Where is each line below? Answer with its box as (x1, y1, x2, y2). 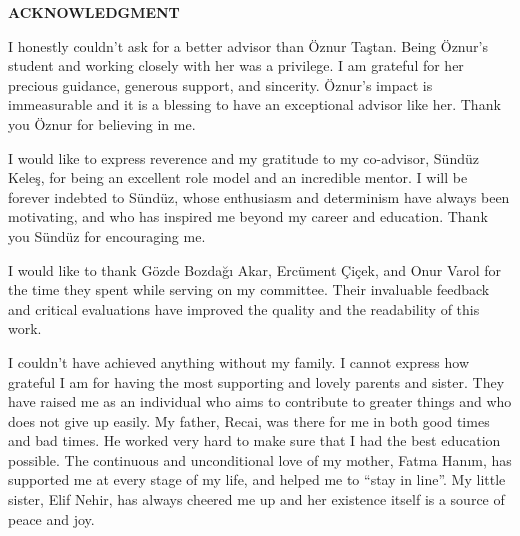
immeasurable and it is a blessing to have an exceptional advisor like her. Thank (8, 94, 501, 115)
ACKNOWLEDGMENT (8, 2, 180, 22)
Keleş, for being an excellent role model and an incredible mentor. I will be (8, 167, 468, 188)
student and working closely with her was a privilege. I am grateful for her (8, 55, 464, 76)
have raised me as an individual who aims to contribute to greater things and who (8, 391, 512, 412)
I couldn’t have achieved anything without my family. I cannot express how (8, 351, 470, 372)
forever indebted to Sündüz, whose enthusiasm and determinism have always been (8, 186, 510, 207)
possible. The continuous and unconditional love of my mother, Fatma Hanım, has (8, 449, 512, 470)
